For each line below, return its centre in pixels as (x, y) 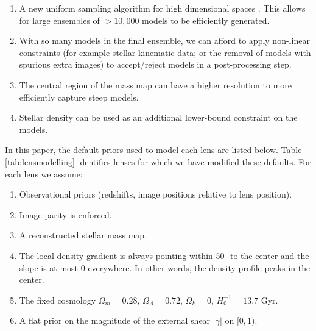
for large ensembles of (59, 20)
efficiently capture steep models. (79, 97)
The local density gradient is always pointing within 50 (122, 255)
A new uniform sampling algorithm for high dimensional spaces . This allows (162, 8)
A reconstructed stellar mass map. (83, 235)
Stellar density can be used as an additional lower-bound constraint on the (158, 117)
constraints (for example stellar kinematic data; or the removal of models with (165, 52)
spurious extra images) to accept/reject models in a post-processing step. (155, 64)
